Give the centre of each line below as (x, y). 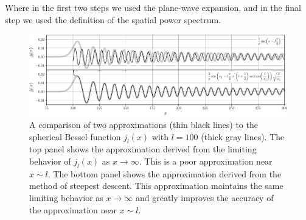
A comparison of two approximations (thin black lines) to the (144, 125)
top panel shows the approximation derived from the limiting (143, 149)
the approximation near (73, 209)
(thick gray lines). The (243, 136)
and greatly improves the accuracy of (204, 198)
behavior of (50, 161)
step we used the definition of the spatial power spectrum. (113, 19)
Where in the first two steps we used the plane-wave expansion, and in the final (153, 7)
